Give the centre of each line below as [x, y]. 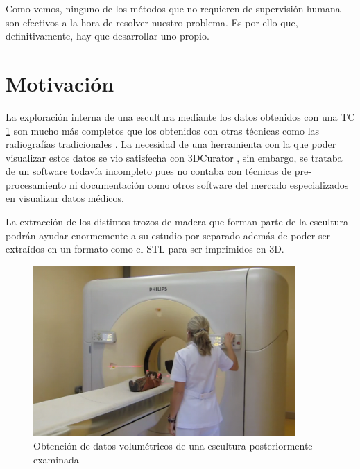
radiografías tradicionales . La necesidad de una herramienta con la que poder [171, 144]
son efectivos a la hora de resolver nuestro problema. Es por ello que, [152, 22]
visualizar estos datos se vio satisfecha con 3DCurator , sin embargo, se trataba [174, 157]
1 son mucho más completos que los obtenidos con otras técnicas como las [163, 130]
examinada [56, 459]
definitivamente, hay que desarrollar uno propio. [108, 36]
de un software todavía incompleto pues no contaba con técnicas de [149, 171]
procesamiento [36, 184]
